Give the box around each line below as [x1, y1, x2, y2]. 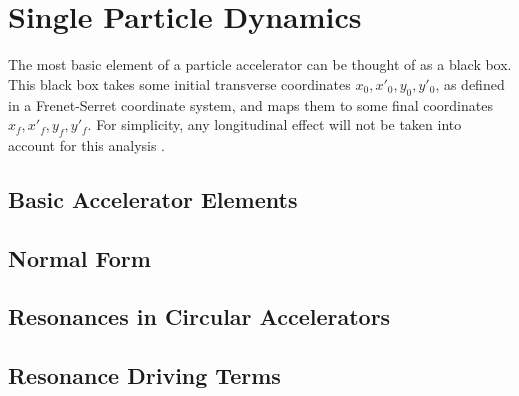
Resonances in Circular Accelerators [8, 301, 391, 332]
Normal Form [8, 242, 151, 273]
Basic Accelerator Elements [8, 183, 298, 214]
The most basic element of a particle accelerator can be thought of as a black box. [8, 54, 512, 75]
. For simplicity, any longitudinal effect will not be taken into [87, 114, 462, 135]
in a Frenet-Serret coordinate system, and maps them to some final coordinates [8, 94, 493, 115]
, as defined [435, 73, 505, 94]
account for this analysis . [8, 134, 166, 155]
